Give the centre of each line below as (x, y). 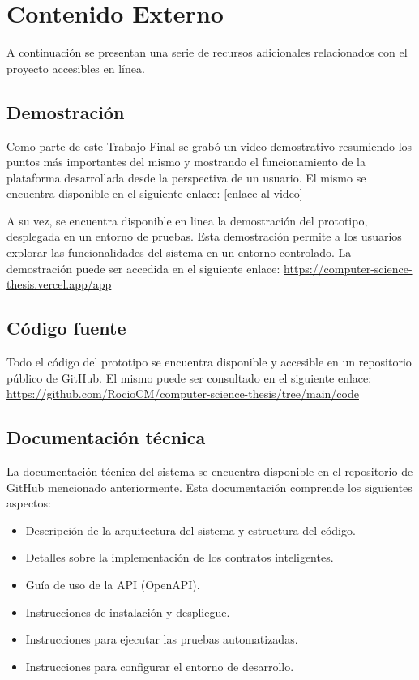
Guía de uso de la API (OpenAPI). (113, 585)
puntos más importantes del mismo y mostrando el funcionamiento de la (186, 162)
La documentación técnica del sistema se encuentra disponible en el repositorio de (210, 471)
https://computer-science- (348, 268)
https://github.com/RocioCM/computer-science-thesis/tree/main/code (183, 393)
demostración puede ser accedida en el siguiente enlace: (143, 268)
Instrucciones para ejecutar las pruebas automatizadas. (162, 639)
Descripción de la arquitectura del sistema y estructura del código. (190, 530)
